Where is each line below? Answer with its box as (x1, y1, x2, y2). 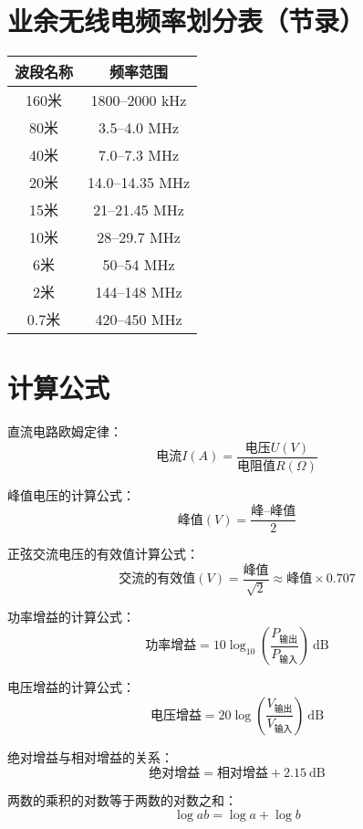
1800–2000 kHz (90, 89, 187, 110)
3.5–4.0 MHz (99, 116, 180, 138)
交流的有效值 (119, 572, 196, 586)
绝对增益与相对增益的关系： (7, 747, 173, 766)
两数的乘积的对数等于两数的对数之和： (7, 791, 237, 810)
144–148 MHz (95, 280, 182, 302)
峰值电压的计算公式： (7, 485, 135, 504)
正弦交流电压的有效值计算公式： (7, 544, 199, 563)
